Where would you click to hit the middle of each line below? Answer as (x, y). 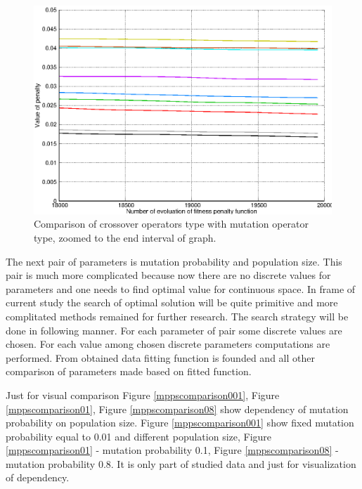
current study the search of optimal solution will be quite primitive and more (172, 302)
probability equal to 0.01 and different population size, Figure (139, 436)
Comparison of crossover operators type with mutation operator (172, 224)
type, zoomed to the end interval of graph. (125, 237)
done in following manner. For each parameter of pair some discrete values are (174, 330)
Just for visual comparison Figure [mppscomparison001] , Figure (143, 395)
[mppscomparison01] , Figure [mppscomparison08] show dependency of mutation (177, 409)
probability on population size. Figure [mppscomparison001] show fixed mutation (180, 423)
